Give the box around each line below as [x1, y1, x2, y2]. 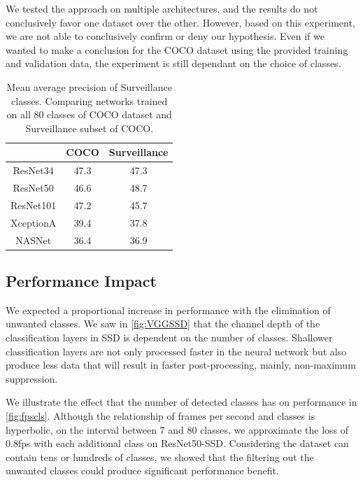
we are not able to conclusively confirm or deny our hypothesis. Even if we [6, 29, 325, 43]
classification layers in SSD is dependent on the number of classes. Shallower [6, 330, 333, 345]
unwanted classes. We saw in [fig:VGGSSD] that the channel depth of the [6, 316, 320, 331]
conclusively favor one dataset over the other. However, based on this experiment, [6, 15, 355, 29]
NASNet [15, 232, 52, 247]
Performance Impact [6, 270, 157, 292]
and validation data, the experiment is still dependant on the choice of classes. [6, 56, 341, 71]
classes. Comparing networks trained [11, 93, 168, 108]
